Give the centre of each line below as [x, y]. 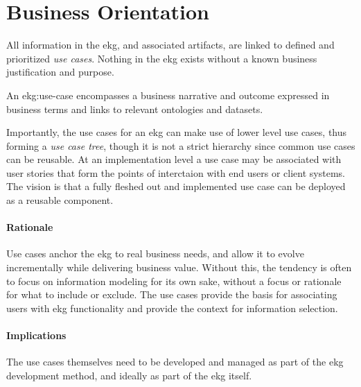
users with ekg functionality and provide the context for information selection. [172, 308]
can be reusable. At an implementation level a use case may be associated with [174, 159]
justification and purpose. [60, 72]
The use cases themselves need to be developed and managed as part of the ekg [175, 362]
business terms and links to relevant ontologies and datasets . [135, 109]
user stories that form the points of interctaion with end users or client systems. [176, 172]
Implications [36, 335]
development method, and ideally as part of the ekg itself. [129, 375]
